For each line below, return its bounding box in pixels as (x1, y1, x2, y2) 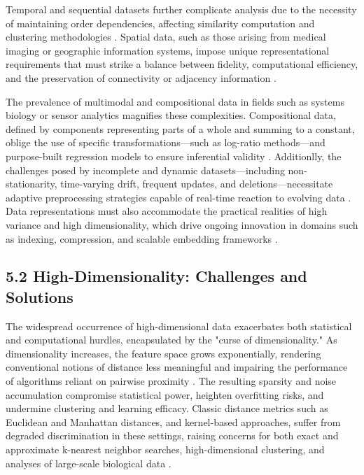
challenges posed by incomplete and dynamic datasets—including (6, 162, 285, 177)
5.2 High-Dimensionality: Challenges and (6, 265, 307, 287)
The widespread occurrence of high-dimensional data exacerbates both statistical (6, 318, 352, 333)
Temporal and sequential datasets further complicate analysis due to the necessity (6, 2, 357, 16)
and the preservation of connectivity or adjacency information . (6, 70, 276, 85)
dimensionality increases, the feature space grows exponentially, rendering (6, 346, 321, 360)
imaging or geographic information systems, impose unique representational (6, 43, 330, 57)
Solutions (6, 285, 73, 307)
